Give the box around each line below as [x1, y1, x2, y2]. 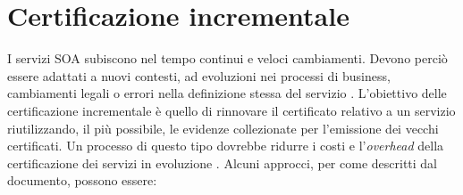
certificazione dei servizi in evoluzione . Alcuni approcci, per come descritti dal [7, 153, 438, 172]
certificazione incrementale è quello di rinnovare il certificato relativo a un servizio [7, 101, 456, 119]
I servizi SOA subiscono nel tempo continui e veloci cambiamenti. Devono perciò [7, 49, 448, 68]
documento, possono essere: [7, 171, 157, 190]
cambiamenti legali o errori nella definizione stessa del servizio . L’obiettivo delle [7, 84, 447, 102]
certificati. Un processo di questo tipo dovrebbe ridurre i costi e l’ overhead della [7, 136, 444, 155]
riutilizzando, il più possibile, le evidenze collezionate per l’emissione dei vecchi [7, 118, 439, 137]
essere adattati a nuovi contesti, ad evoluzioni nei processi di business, [7, 66, 391, 85]
